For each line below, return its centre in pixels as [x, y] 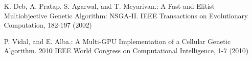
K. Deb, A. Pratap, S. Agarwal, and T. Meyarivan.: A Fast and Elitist [109, 6]
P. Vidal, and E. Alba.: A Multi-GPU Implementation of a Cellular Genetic [117, 41]
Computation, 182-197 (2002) [48, 25]
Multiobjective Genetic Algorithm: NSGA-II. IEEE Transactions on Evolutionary [126, 15]
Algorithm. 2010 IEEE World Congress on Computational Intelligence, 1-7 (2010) [126, 51]
